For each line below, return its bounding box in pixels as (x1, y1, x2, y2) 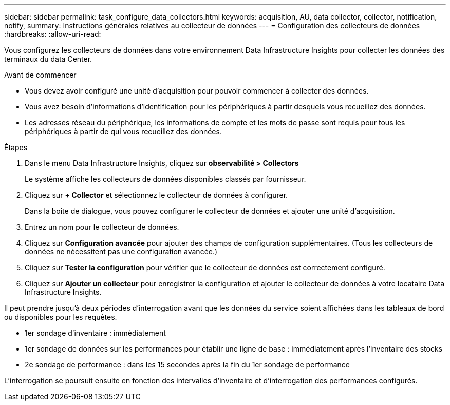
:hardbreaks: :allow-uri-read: (4, 30, 101, 39)
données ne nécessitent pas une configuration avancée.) (25, 247, 218, 256)
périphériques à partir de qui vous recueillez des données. (25, 127, 222, 136)
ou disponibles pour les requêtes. (4, 312, 117, 321)
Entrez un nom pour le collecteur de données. (25, 223, 179, 231)
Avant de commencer (4, 70, 77, 79)
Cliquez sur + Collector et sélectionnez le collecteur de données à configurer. (25, 191, 288, 199)
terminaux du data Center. (4, 54, 92, 63)
